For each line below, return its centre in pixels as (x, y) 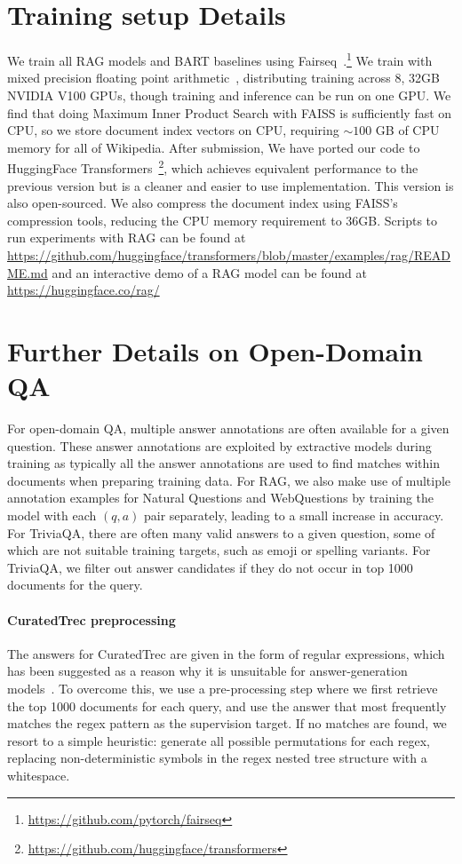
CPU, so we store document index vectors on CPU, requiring (173, 130)
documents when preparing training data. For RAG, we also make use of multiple (229, 480)
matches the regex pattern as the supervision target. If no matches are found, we (227, 723)
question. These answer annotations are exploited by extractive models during (219, 445)
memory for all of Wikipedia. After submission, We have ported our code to (214, 147)
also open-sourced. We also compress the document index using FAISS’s (203, 203)
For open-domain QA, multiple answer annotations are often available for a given (228, 428)
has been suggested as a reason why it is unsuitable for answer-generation (207, 671)
